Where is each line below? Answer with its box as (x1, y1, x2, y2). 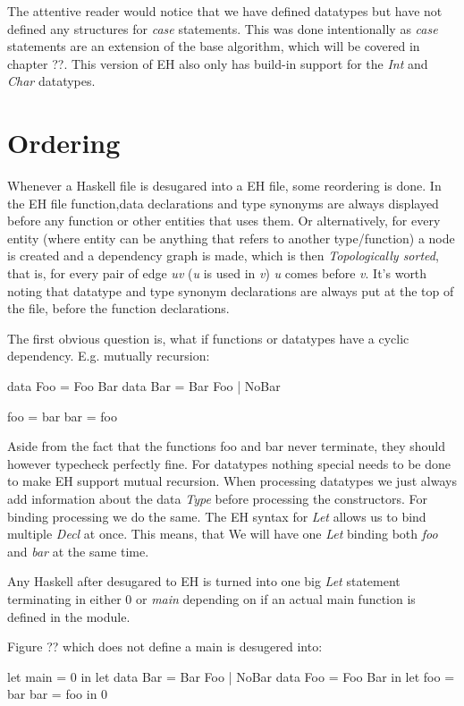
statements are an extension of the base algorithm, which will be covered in (7, 37, 420, 55)
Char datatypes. (7, 72, 96, 90)
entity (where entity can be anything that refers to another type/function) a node (7, 228, 455, 247)
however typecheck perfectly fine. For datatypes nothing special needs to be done (7, 454, 451, 472)
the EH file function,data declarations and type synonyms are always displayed (7, 193, 439, 212)
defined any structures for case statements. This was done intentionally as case (7, 19, 438, 38)
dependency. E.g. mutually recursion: (7, 346, 210, 365)
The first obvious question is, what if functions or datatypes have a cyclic (7, 328, 409, 347)
